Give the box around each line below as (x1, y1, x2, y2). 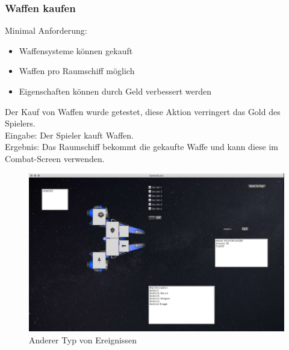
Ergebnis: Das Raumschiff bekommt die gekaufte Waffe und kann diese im (5, 140, 278, 153)
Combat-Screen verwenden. (5, 152, 105, 164)
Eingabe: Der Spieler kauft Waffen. (5, 128, 134, 141)
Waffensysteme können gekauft (19, 44, 133, 57)
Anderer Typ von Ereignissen (29, 333, 137, 346)
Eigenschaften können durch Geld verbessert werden (19, 85, 211, 97)
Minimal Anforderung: (5, 24, 87, 37)
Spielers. (5, 117, 36, 130)
